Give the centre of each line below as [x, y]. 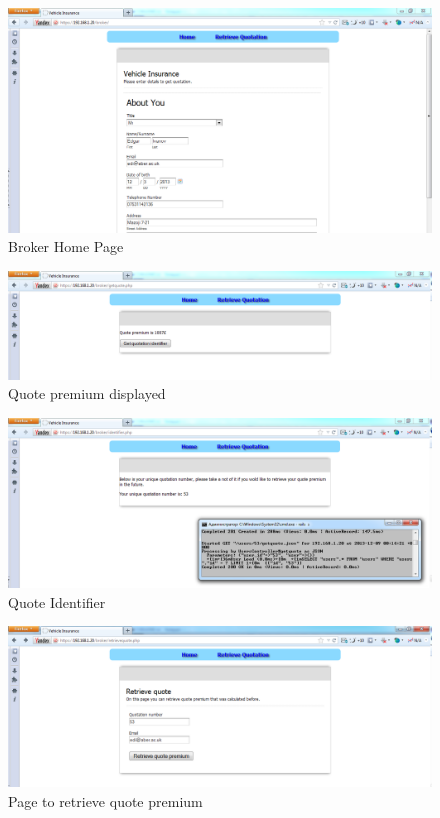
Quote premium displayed [87, 393]
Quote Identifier [57, 601]
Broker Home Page [66, 246]
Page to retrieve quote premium [105, 800]
